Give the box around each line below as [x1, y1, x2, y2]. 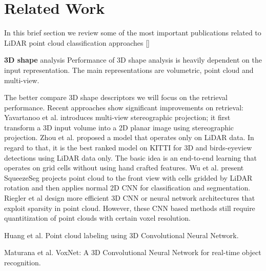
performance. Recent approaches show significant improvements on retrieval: [4, 102, 243, 112]
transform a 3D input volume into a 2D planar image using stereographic [4, 122, 234, 132]
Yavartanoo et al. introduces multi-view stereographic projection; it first [4, 112, 231, 123]
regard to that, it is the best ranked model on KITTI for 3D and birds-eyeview [4, 142, 252, 153]
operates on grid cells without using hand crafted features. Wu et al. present [4, 162, 244, 173]
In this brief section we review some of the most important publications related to [4, 27, 261, 38]
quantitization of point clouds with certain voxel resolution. [4, 212, 191, 223]
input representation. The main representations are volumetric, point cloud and [4, 64, 254, 75]
